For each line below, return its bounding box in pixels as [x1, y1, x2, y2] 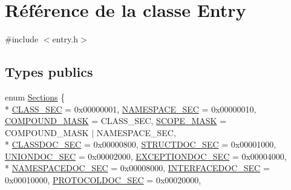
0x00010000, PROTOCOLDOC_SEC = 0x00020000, [5, 174, 201, 186]
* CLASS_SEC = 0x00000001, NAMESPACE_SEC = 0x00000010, [5, 102, 257, 115]
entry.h [52, 33, 79, 45]
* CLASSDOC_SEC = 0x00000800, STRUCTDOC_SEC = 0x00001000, [5, 138, 276, 151]
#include [5, 33, 39, 45]
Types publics [5, 62, 93, 81]
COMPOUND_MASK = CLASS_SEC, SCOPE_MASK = [5, 114, 227, 127]
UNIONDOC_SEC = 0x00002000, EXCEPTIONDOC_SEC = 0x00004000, [5, 149, 287, 162]
